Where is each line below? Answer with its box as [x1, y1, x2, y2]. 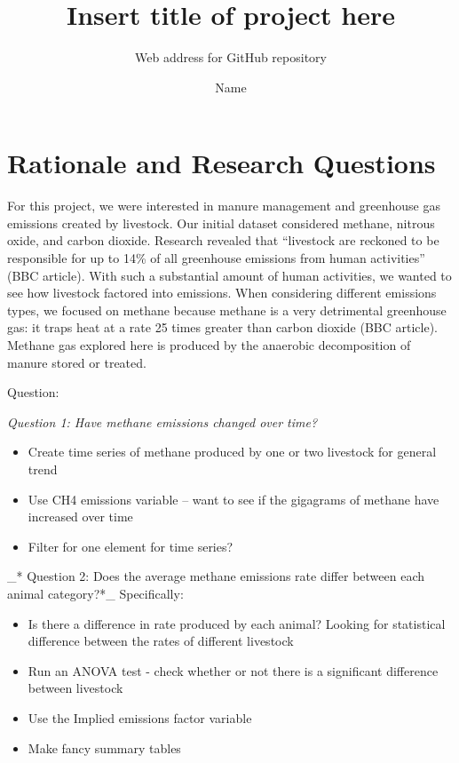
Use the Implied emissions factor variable [28, 708, 252, 727]
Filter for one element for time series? [28, 536, 233, 555]
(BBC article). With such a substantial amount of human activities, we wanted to [7, 266, 452, 284]
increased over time [28, 507, 133, 526]
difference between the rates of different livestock [28, 632, 294, 650]
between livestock [28, 679, 123, 697]
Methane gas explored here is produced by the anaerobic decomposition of [7, 336, 411, 354]
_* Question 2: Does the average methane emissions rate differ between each [7, 567, 424, 585]
